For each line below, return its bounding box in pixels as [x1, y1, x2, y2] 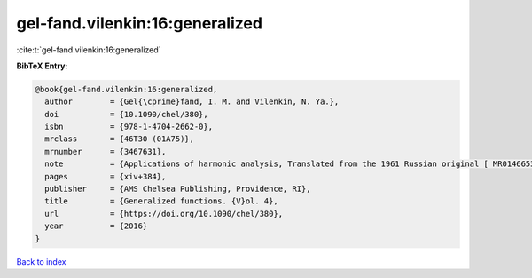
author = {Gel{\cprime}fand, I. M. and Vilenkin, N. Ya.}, [44, 97, 340, 107]
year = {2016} [44, 221, 148, 231]
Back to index [16, 256, 66, 266]
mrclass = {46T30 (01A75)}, [44, 134, 195, 144]
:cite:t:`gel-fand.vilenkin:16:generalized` [16, 44, 161, 55]
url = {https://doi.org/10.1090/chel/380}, [44, 209, 284, 218]
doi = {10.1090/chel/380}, [44, 109, 208, 119]
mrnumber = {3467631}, [44, 147, 167, 156]
